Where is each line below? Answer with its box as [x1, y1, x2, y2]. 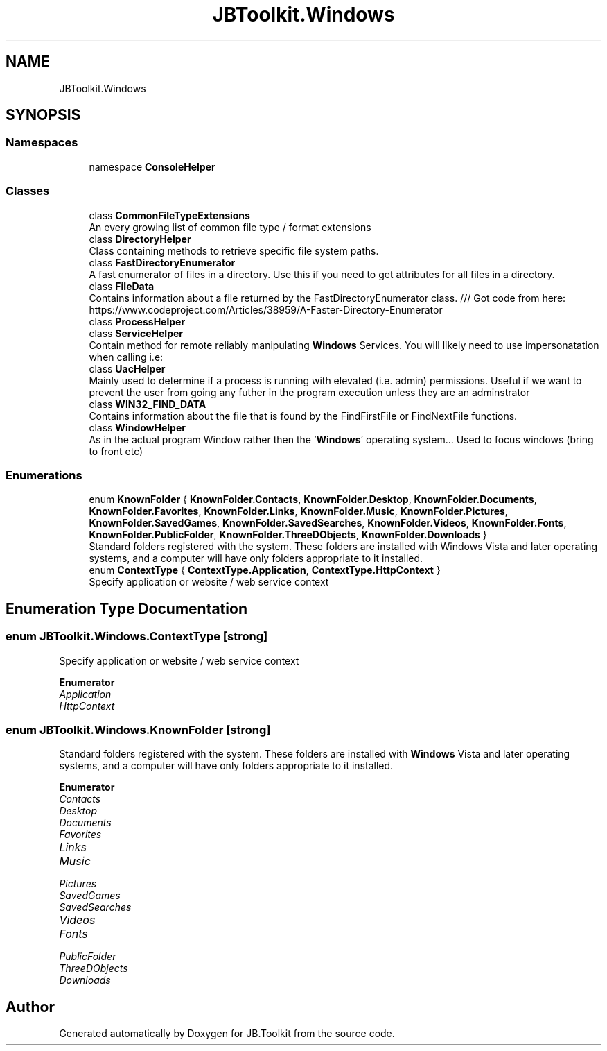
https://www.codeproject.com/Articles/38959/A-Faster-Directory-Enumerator [89, 303, 443, 316]
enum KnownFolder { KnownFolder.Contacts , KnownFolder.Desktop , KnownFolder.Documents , [89, 493, 537, 506]
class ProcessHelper [89, 315, 186, 327]
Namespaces [6, 135, 78, 150]
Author [6, 998, 55, 1016]
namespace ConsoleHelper [89, 160, 215, 173]
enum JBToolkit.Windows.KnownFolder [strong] [6, 722, 271, 737]
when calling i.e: [89, 350, 164, 363]
